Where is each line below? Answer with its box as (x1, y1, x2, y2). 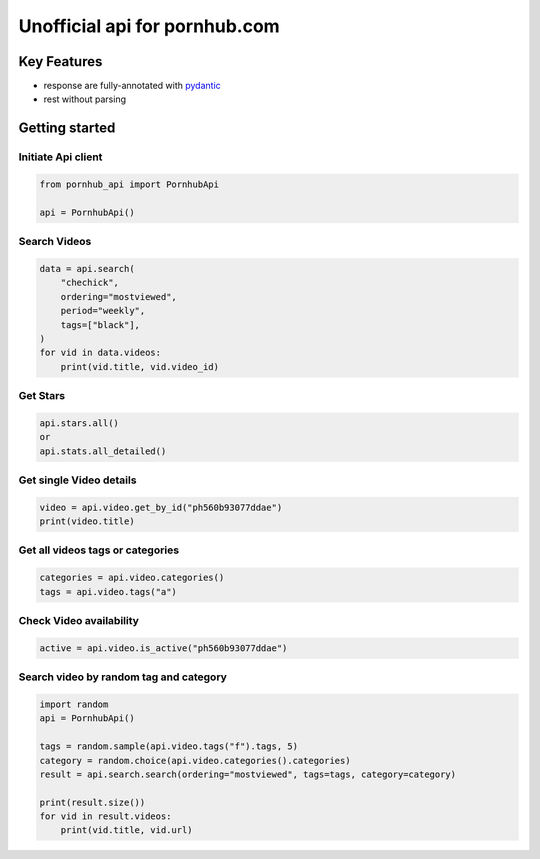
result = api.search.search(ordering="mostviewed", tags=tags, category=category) (39, 768, 457, 780)
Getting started (18, 120, 116, 137)
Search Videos (18, 235, 92, 249)
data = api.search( (39, 263, 135, 274)
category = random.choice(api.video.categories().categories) (39, 755, 351, 766)
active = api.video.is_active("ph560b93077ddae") (39, 642, 288, 654)
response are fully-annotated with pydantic (43, 80, 222, 92)
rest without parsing (43, 93, 127, 105)
